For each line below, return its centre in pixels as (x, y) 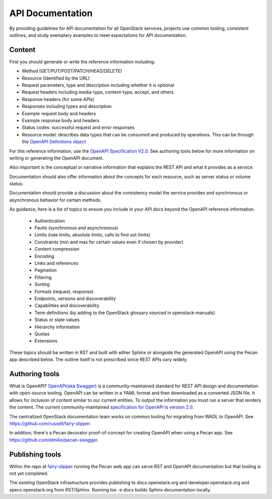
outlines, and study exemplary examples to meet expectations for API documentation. (98, 35)
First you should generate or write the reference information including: (82, 62)
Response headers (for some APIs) (58, 99)
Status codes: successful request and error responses (78, 128)
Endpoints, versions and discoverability (75, 298)
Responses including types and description (67, 107)
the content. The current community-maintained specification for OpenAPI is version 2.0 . (101, 407)
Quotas (42, 334)
